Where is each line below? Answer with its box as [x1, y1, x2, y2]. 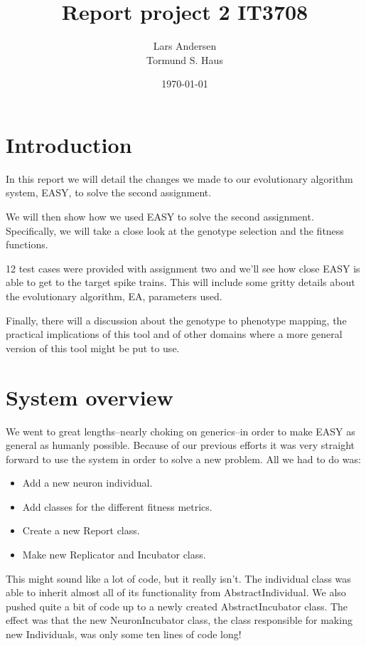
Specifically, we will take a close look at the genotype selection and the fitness [6, 223, 344, 238]
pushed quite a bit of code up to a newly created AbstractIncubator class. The [6, 598, 348, 613]
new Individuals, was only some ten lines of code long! [6, 627, 242, 642]
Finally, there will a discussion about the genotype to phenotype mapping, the [6, 312, 347, 327]
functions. [6, 237, 48, 252]
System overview [6, 382, 173, 411]
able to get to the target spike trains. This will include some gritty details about [6, 275, 355, 290]
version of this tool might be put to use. [6, 340, 180, 355]
